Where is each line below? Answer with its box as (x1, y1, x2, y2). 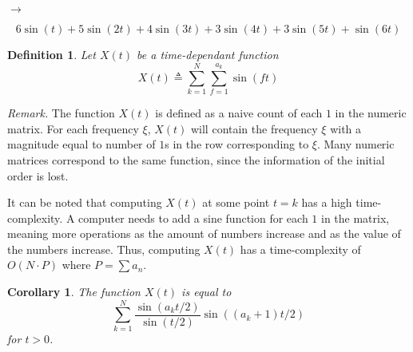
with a (330, 120, 362, 136)
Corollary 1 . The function (7, 283, 141, 300)
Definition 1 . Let (7, 46, 96, 62)
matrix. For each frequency (7, 120, 139, 136)
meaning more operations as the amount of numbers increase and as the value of (7, 225, 401, 242)
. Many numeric (316, 136, 395, 152)
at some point (202, 194, 270, 211)
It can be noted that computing (7, 194, 162, 211)
